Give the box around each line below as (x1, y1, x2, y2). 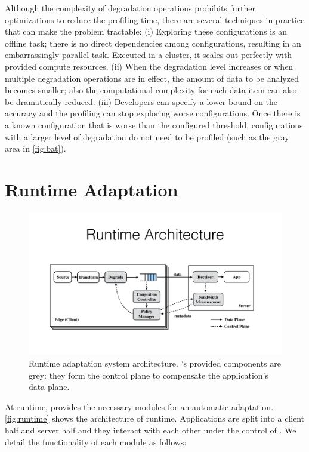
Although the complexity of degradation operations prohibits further (5, 2, 256, 14)
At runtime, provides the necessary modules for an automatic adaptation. (5, 400, 274, 413)
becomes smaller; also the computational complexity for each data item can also (5, 84, 297, 96)
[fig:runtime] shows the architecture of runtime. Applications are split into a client (5, 412, 305, 425)
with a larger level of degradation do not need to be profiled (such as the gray (5, 130, 289, 143)
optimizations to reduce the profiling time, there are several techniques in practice (5, 13, 305, 26)
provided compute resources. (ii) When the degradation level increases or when (5, 60, 293, 72)
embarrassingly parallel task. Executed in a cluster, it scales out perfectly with (5, 48, 292, 61)
